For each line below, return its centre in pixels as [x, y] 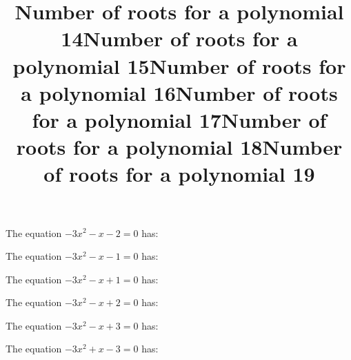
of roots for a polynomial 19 [179, 174]
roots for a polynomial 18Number [179, 147]
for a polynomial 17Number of [179, 119]
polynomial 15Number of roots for [179, 65]
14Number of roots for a [179, 38]
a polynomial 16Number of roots [179, 92]
